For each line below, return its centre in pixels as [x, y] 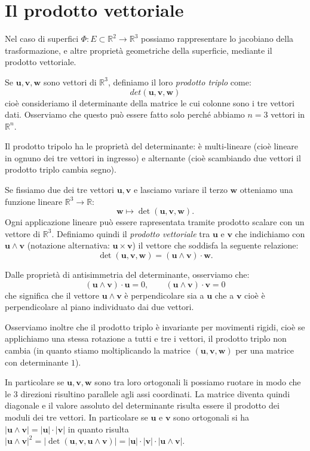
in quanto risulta [98, 429]
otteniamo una [266, 190]
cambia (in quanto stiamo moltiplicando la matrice [98, 350]
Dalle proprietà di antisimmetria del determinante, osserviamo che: [127, 274]
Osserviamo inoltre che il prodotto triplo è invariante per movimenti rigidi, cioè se [155, 326]
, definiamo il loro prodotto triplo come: [180, 82]
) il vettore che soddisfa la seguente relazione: [215, 245]
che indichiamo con [270, 233]
